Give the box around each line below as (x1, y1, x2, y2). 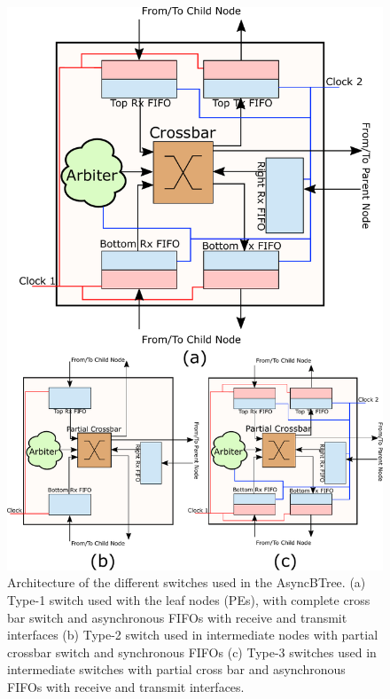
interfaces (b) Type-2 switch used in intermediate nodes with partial (7, 625, 378, 644)
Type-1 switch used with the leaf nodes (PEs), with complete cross (7, 590, 370, 609)
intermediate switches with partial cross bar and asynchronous (7, 660, 346, 679)
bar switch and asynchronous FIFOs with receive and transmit (7, 608, 347, 626)
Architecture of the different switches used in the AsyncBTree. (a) (7, 573, 366, 592)
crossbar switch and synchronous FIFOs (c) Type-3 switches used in (7, 642, 377, 661)
